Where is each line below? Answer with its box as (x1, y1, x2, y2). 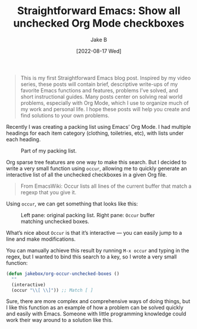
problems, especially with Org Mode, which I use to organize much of (20, 99, 189, 107)
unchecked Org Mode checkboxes (13, 16, 185, 30)
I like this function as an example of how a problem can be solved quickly (6, 304, 183, 311)
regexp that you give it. (20, 188, 76, 195)
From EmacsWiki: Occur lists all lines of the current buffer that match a (20, 182, 192, 190)
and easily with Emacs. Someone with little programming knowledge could (6, 310, 186, 317)
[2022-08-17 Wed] (76, 47, 122, 54)
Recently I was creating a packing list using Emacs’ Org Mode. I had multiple (6, 123, 191, 130)
